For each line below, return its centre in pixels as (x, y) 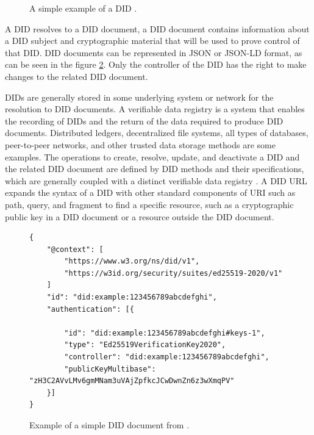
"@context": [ (75, 249)
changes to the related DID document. (77, 76)
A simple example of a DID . (83, 8)
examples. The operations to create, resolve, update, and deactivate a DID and (152, 156)
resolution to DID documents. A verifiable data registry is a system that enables (155, 109)
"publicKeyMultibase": (110, 369)
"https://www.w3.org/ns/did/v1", (132, 261)
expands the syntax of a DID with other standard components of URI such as (150, 192)
